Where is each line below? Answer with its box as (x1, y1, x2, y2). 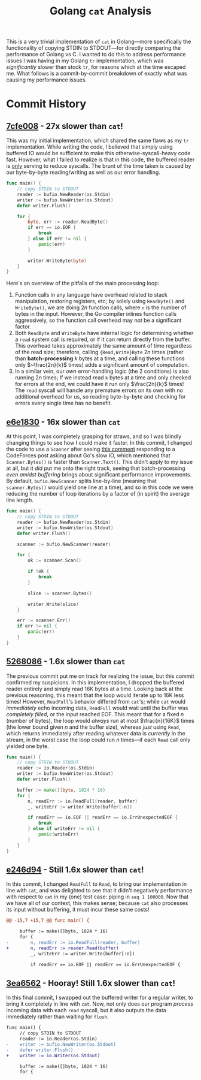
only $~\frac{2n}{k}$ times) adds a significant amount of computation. (14, 361, 190, 369)
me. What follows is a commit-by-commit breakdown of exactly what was (6, 70, 187, 77)
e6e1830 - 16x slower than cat (6, 417, 121, 427)
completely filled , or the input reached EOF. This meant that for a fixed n (6, 710, 184, 717)
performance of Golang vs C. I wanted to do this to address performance (6, 51, 186, 58)
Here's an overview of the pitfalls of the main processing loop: (6, 280, 160, 287)
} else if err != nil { (28, 236, 87, 242)
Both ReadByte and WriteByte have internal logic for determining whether (14, 330, 194, 337)
